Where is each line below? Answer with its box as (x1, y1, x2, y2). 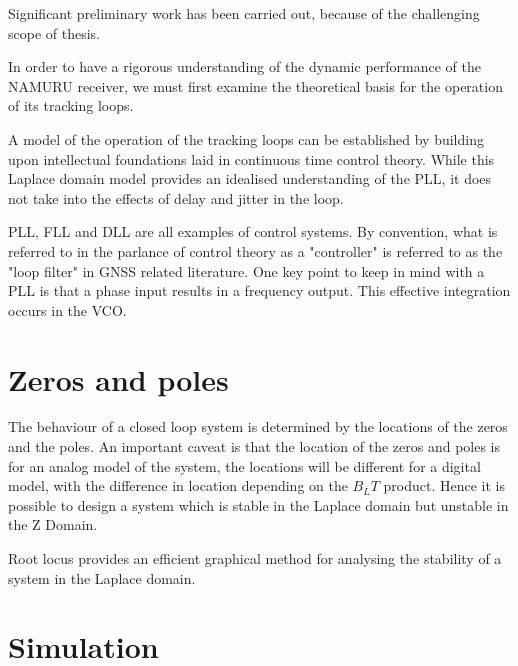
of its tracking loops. (8, 95, 134, 116)
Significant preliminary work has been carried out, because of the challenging (8, 3, 480, 23)
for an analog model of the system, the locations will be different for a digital (8, 455, 481, 476)
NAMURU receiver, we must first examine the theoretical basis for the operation (8, 75, 503, 96)
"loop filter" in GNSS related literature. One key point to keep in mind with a (8, 260, 485, 281)
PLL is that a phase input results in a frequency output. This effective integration (8, 280, 511, 301)
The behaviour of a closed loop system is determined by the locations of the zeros (8, 416, 508, 437)
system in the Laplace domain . (8, 567, 196, 588)
